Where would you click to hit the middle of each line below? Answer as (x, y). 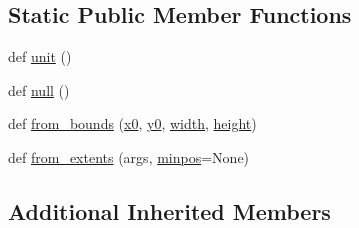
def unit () (40, 56)
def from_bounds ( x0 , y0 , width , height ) (132, 123)
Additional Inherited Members (169, 210)
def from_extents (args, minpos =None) (129, 156)
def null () (39, 89)
